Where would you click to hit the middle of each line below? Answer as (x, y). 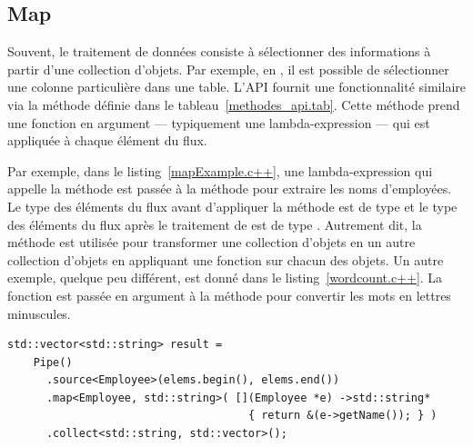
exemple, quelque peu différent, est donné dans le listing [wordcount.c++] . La (225, 278)
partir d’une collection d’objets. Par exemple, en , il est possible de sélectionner (228, 69)
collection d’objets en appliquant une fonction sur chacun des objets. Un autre (226, 259)
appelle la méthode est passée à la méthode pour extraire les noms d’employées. (230, 189)
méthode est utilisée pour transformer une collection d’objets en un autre (211, 242)
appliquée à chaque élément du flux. (107, 140)
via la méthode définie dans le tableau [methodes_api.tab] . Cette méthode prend (234, 104)
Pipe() (53, 362)
